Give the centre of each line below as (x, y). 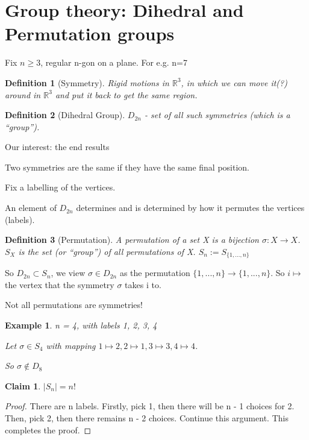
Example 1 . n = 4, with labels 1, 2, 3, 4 (81, 325)
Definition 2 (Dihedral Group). (65, 115)
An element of (31, 208)
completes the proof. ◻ (48, 429)
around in (23, 94)
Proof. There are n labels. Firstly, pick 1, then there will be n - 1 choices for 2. (150, 406)
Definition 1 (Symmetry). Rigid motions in (87, 82)
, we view (68, 273)
